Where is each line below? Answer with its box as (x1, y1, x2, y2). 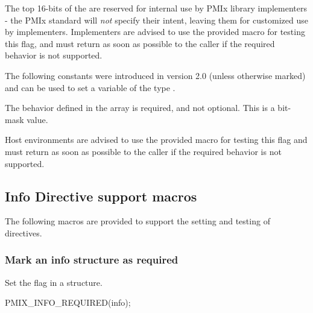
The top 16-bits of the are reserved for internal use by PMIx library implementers (5, 2, 307, 14)
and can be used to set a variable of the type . (5, 81, 175, 93)
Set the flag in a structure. (5, 276, 103, 288)
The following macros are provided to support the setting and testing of (5, 215, 270, 227)
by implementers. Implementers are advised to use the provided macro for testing (5, 25, 305, 38)
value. (27, 113, 48, 125)
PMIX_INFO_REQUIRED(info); (5, 296, 131, 309)
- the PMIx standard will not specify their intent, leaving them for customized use (5, 13, 308, 26)
